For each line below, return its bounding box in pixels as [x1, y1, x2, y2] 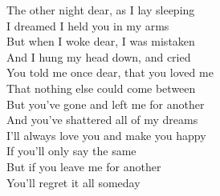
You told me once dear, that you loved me [6, 64, 214, 81]
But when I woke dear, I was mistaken [6, 33, 195, 50]
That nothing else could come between [6, 79, 196, 96]
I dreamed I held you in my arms [6, 17, 169, 34]
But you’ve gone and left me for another [6, 95, 205, 112]
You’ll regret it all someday [6, 174, 141, 190]
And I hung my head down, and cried [6, 48, 191, 65]
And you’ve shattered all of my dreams [6, 111, 198, 128]
